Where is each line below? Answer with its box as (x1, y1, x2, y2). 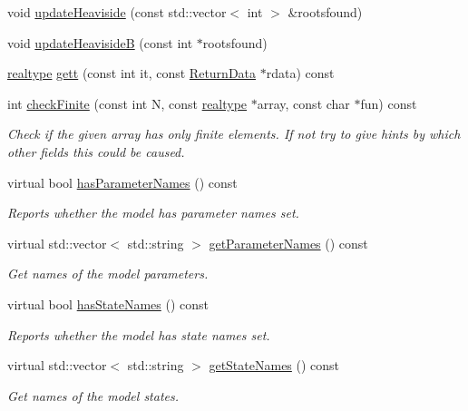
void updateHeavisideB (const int (7, 33, 193, 52)
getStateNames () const (209, 356, 340, 375)
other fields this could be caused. (7, 142, 185, 161)
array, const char (257, 93, 350, 113)
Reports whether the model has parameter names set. (7, 203, 299, 222)
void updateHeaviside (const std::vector (7, 3, 227, 21)
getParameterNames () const (209, 233, 368, 252)
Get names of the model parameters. (7, 264, 209, 283)
